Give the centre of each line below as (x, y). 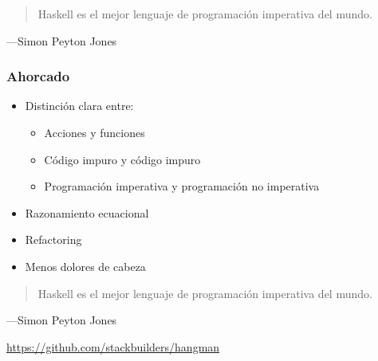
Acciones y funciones (94, 132)
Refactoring (53, 239)
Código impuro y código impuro (122, 159)
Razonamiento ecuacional (87, 212)
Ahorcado (38, 76)
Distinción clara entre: (79, 106)
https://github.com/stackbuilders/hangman (113, 346)
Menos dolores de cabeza (85, 266)
